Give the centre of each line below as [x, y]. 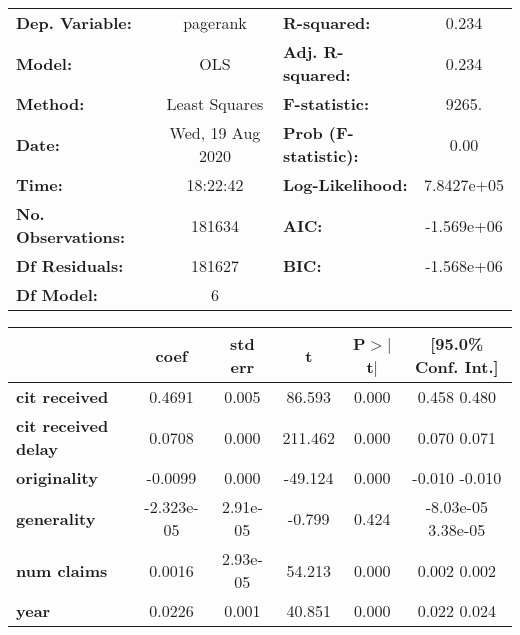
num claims [62, 570]
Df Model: [57, 294]
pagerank [215, 22]
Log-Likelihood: [345, 184]
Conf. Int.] [456, 366]
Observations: [71, 236]
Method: [50, 103]
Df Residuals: [70, 265]
